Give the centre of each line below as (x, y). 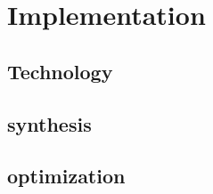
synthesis (49, 123)
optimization (66, 176)
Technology (60, 71)
